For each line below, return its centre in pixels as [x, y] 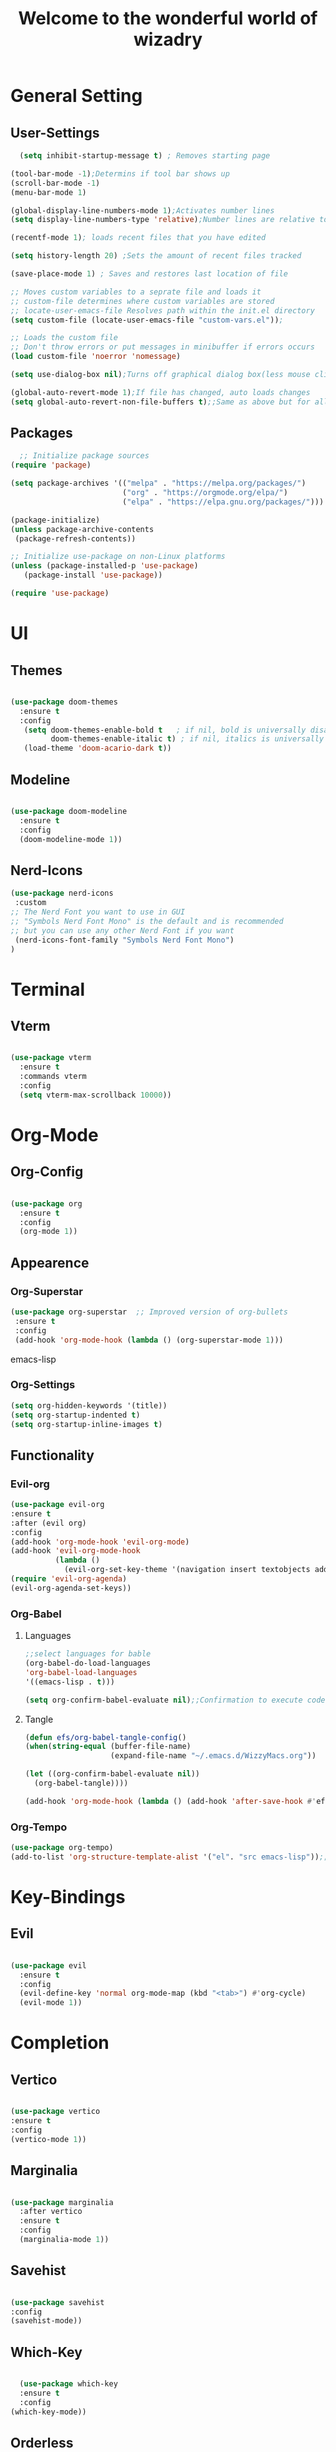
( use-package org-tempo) [62, 1848]
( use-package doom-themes [64, 702]
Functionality [52, 1455]
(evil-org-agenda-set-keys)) [71, 1588]
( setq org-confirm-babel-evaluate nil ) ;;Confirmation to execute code [175, 1700]
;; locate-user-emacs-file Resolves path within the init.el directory [162, 310]
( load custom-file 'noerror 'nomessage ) [96, 357]
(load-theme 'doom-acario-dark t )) [97, 748]
